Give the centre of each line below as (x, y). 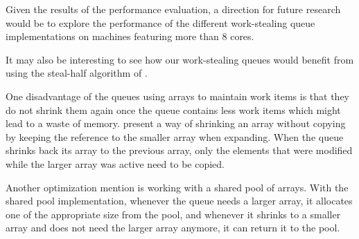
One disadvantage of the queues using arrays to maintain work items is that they (178, 96)
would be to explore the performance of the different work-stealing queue (160, 22)
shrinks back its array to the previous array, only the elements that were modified (179, 150)
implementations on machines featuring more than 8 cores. (130, 36)
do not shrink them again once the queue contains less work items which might (173, 109)
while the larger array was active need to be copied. (115, 163)
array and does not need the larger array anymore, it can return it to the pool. (173, 228)
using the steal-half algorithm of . (77, 73)
